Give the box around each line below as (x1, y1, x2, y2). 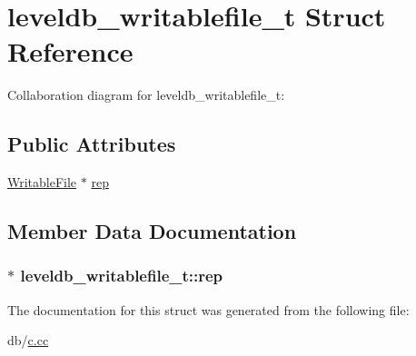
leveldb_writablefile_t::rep (20, 264, 223, 287)
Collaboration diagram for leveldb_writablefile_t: (7, 85, 285, 104)
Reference (7, 33, 134, 70)
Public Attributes (7, 130, 176, 158)
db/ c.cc (7, 331, 49, 350)
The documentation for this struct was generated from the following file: (7, 300, 410, 319)
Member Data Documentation (7, 217, 297, 245)
